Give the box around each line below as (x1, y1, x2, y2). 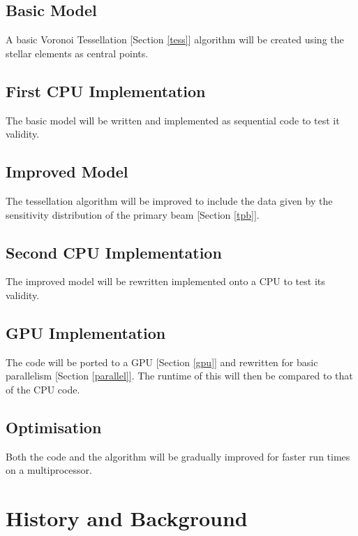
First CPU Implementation (6, 80, 206, 101)
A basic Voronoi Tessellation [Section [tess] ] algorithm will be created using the (6, 32, 344, 47)
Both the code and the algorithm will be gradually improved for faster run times (6, 449, 350, 463)
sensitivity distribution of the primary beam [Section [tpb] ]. (6, 207, 260, 222)
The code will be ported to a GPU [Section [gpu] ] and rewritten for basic (6, 354, 318, 369)
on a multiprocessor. (6, 463, 92, 477)
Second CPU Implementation (6, 241, 222, 263)
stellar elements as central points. (6, 45, 149, 60)
